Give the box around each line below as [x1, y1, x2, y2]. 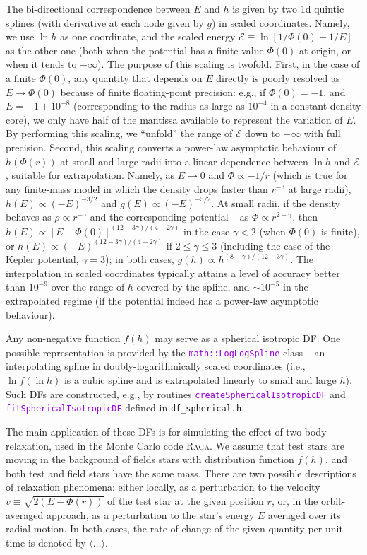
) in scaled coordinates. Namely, [211, 15, 350, 30]
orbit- [320, 493, 346, 508]
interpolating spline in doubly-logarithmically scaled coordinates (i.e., [6, 358, 306, 373]
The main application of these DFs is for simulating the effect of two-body [6, 423, 327, 438]
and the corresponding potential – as [90, 209, 249, 224]
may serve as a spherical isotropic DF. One [155, 331, 341, 346]
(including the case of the [219, 238, 330, 252]
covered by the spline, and [136, 279, 250, 294]
